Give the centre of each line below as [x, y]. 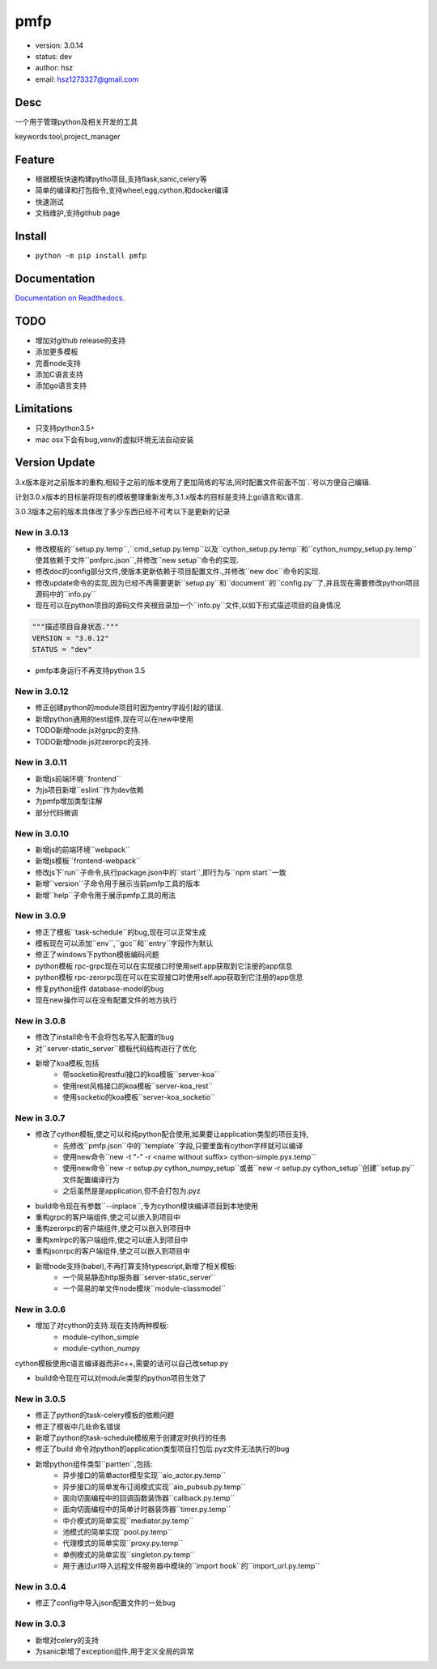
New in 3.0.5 [40, 1399]
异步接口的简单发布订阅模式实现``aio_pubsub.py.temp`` [154, 1487]
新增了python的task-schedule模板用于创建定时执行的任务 [131, 1437]
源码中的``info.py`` [66, 594]
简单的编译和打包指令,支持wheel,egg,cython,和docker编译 [132, 190]
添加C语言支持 [59, 374]
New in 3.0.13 [42, 533]
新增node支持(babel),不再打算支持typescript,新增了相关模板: [136, 1266]
